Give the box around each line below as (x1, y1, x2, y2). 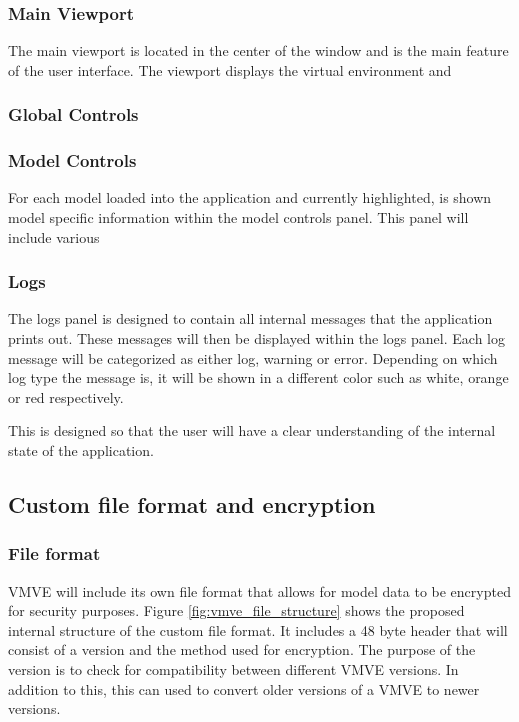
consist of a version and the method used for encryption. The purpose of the (8, 639, 476, 660)
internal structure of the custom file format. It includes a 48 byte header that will (8, 619, 508, 640)
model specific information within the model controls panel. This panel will (8, 207, 469, 228)
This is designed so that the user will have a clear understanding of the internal (8, 420, 496, 441)
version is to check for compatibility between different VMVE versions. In (8, 659, 459, 679)
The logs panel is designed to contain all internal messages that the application (8, 308, 493, 329)
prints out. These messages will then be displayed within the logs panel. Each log (8, 328, 505, 349)
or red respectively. (8, 386, 124, 407)
